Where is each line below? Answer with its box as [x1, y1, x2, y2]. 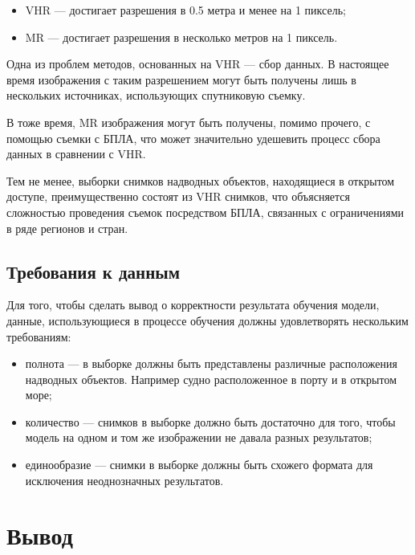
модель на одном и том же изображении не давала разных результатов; [25, 429, 372, 446]
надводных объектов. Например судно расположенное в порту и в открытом [25, 370, 397, 387]
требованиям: [6, 328, 71, 345]
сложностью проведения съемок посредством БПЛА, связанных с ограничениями [6, 203, 405, 220]
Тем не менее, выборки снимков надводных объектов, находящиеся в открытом [6, 172, 395, 189]
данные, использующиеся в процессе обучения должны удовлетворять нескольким [6, 312, 409, 329]
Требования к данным [6, 259, 181, 284]
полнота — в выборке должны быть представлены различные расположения [25, 355, 397, 372]
